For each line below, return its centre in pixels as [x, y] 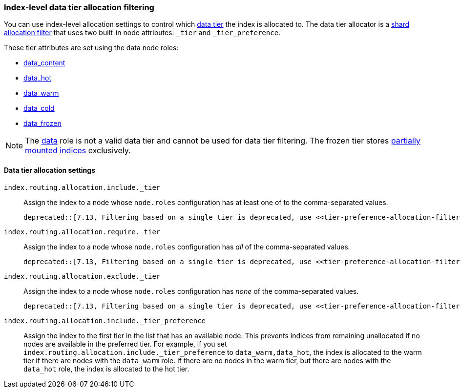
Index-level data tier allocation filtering [79, 7]
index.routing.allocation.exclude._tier [82, 276]
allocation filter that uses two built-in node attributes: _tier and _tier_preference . [142, 33]
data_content [44, 63]
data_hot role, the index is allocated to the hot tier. [106, 369]
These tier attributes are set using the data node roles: [91, 48]
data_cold [39, 108]
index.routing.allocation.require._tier [82, 232]
